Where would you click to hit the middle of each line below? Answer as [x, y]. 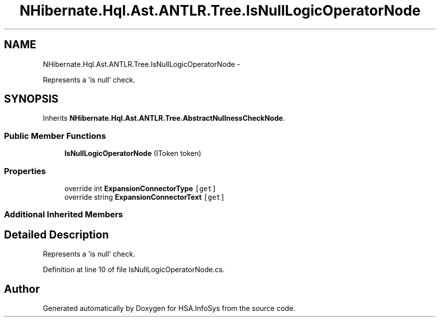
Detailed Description [57, 234]
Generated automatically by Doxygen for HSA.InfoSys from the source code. [169, 308]
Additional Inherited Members [64, 215]
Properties [25, 171]
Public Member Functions [55, 136]
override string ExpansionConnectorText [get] [145, 197]
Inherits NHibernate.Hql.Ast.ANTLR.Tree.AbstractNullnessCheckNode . [164, 118]
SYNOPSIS [31, 99]
